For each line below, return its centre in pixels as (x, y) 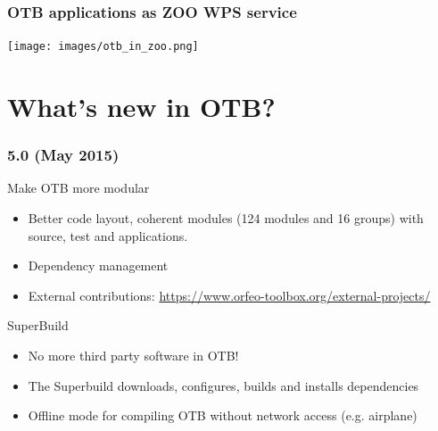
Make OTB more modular (79, 188)
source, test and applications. (108, 235)
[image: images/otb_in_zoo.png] (103, 47)
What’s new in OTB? (141, 107)
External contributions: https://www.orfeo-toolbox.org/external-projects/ (229, 295)
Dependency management (98, 265)
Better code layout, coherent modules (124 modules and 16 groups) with (226, 218)
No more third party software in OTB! (133, 356)
